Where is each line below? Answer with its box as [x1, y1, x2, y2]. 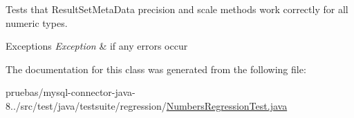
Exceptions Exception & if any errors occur [6, 39, 188, 53]
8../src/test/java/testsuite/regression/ [6, 98, 167, 112]
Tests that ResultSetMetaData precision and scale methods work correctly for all [6, 2, 348, 16]
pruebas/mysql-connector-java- [6, 85, 136, 99]
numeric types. [6, 15, 68, 30]
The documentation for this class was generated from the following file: [6, 61, 306, 76]
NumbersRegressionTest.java [166, 98, 288, 112]
